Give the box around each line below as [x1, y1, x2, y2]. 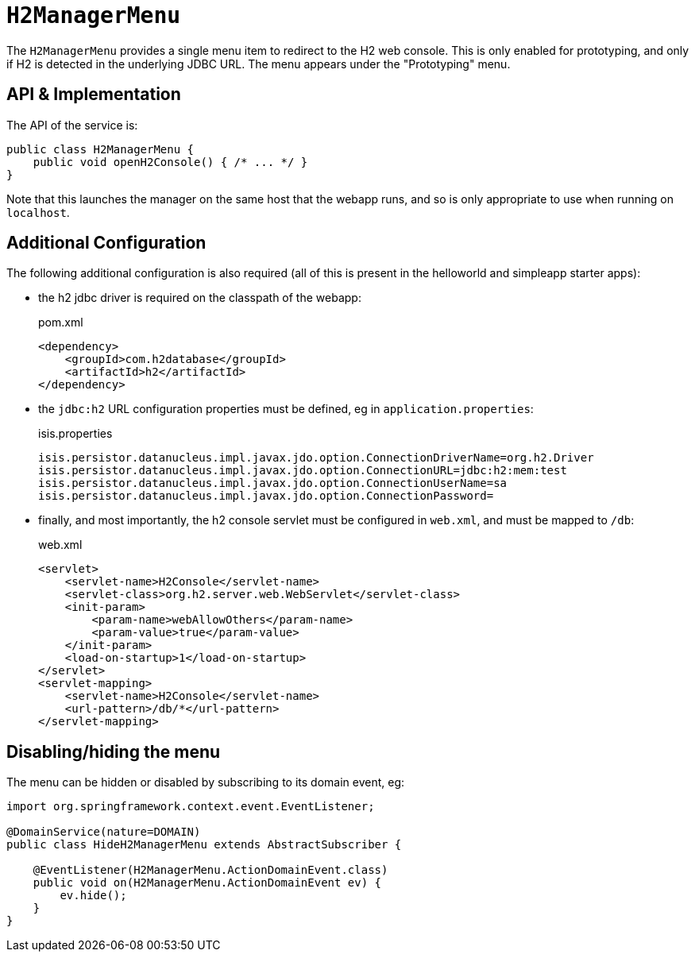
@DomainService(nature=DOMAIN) [6, 825, 201, 839]
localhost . [6, 205, 70, 219]
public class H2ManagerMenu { [6, 142, 195, 156]
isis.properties [38, 427, 113, 441]
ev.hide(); [60, 889, 127, 902]
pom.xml [38, 315, 83, 330]
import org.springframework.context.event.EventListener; [6, 800, 375, 813]
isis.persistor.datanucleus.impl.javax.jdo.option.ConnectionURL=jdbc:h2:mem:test [38, 464, 567, 477]
